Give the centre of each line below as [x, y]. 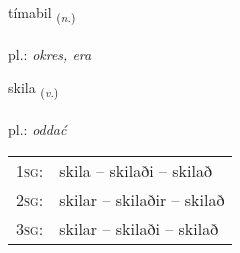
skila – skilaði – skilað [135, 170]
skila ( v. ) [33, 89]
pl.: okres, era [50, 53]
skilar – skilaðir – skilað [142, 199]
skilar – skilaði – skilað [139, 228]
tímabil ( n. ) [42, 13]
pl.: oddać [37, 129]
